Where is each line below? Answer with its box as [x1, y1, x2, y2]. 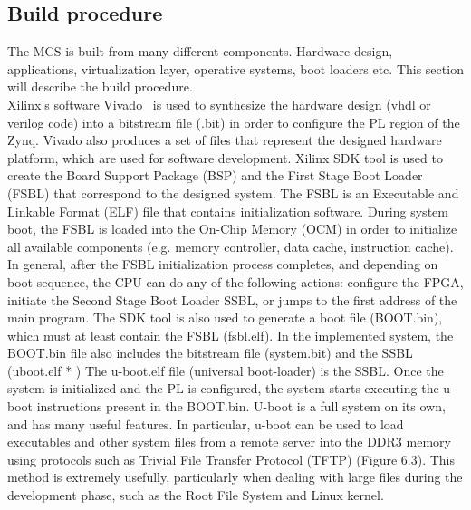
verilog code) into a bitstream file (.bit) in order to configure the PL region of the [7, 112, 460, 131]
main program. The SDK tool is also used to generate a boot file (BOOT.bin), [7, 308, 443, 327]
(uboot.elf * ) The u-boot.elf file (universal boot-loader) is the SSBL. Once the [7, 361, 444, 380]
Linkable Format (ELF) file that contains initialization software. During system [7, 201, 448, 220]
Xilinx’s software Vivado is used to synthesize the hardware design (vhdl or [7, 94, 431, 113]
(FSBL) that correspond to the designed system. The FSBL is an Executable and [7, 183, 459, 202]
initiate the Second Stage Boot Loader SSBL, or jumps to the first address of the [7, 290, 457, 309]
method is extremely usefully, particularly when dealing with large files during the [7, 467, 463, 486]
